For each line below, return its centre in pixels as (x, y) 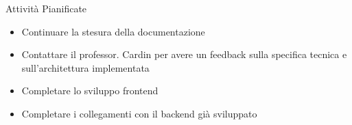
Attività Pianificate (46, 8)
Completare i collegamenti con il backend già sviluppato (139, 113)
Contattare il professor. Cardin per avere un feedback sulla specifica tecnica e (184, 54)
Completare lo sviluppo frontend (90, 91)
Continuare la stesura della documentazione (113, 31)
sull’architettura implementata (85, 67)
